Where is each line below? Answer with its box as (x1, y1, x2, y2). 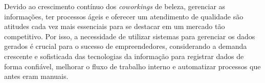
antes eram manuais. (4, 71, 69, 81)
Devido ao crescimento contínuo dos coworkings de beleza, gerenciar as (4, 1, 226, 11)
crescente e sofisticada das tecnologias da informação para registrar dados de (4, 50, 244, 61)
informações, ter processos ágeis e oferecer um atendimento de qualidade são (4, 11, 244, 21)
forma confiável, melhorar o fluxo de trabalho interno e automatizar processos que (4, 61, 261, 71)
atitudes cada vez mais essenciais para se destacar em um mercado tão (4, 21, 225, 32)
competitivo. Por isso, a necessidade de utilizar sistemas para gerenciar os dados (4, 31, 255, 41)
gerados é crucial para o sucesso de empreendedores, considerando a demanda (4, 41, 247, 51)
